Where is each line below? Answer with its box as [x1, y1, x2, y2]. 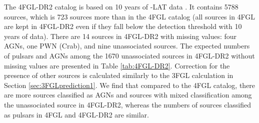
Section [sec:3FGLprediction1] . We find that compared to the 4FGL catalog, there [4, 79, 255, 90]
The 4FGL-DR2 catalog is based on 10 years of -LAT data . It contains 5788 [4, 1, 238, 11]
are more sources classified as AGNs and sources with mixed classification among [4, 89, 252, 100]
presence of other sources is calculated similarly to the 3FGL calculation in [4, 70, 233, 80]
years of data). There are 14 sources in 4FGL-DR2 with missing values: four [4, 30, 237, 41]
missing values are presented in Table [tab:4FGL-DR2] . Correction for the [4, 60, 230, 70]
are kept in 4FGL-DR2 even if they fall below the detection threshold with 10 [4, 21, 242, 31]
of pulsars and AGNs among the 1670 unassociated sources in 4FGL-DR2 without [4, 50, 255, 60]
